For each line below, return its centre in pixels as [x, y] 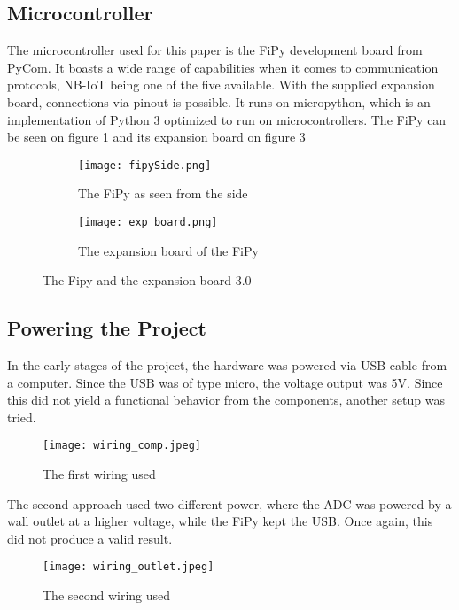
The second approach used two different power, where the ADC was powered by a [229, 503]
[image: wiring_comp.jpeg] [122, 446]
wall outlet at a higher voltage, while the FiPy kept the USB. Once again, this [220, 521]
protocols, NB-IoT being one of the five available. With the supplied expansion [221, 85]
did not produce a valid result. [90, 538]
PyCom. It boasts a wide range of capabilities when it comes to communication [223, 67]
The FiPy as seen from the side [163, 193]
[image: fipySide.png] [145, 165]
